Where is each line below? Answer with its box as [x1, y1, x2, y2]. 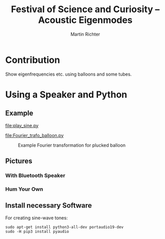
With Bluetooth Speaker [5, 172, 65, 179]
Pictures [5, 157, 32, 165]
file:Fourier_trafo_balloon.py [5, 132, 64, 138]
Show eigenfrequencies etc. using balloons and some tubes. [5, 71, 132, 77]
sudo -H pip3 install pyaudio [5, 229, 70, 234]
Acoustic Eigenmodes [38, 14, 133, 26]
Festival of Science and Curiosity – [11, 4, 160, 15]
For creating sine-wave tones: [5, 215, 68, 221]
